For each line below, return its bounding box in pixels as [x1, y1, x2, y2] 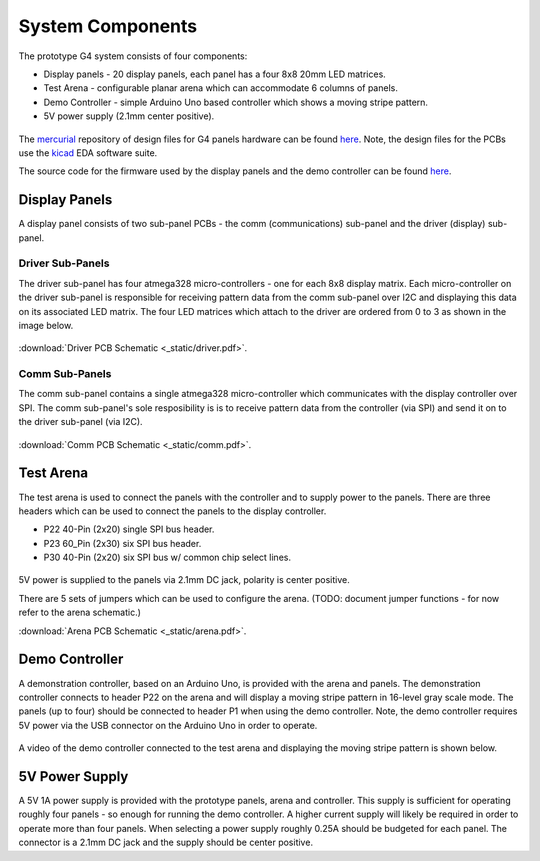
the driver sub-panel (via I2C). [18, 416, 144, 428]
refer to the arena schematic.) [18, 606, 142, 619]
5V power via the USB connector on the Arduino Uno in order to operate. [18, 719, 318, 731]
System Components [18, 15, 198, 37]
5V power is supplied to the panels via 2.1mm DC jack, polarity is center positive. [18, 574, 350, 586]
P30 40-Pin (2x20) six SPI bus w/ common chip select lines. [43, 551, 292, 564]
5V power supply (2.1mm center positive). [43, 110, 215, 122]
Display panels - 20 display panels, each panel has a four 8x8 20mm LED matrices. [43, 68, 387, 80]
